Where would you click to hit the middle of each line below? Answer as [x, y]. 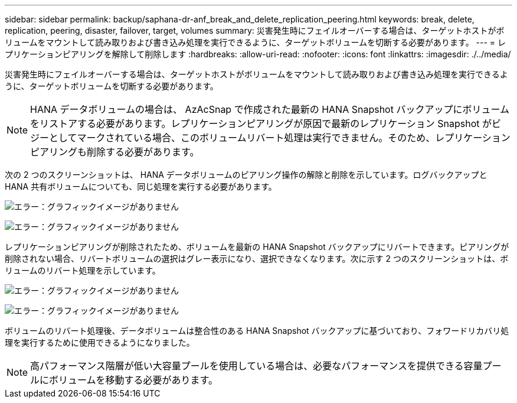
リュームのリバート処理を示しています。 [83, 270]
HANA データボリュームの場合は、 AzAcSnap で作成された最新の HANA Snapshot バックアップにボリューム [270, 109]
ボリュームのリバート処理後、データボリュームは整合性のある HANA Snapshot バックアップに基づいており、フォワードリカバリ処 [257, 331]
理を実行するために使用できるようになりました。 [100, 342]
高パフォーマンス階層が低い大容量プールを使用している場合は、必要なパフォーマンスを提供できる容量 [256, 366]
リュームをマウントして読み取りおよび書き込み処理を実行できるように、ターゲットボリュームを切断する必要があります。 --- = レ [256, 42]
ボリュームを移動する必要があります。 [133, 380]
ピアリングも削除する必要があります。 [115, 152]
